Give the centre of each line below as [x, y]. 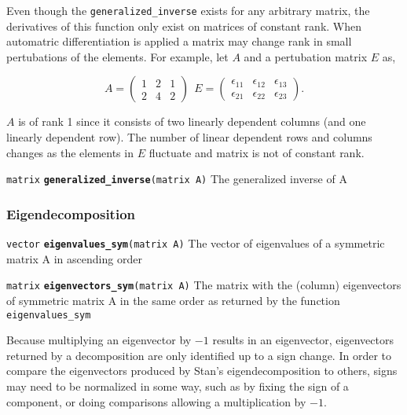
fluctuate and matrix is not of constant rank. [257, 152]
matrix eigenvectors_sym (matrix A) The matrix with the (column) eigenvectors [204, 285]
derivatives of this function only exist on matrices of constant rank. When [184, 26]
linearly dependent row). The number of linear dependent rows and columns [189, 137]
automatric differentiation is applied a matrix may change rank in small [179, 41]
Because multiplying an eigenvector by [99, 340]
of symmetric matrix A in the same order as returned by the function [173, 300]
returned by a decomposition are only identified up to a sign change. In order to [199, 355]
